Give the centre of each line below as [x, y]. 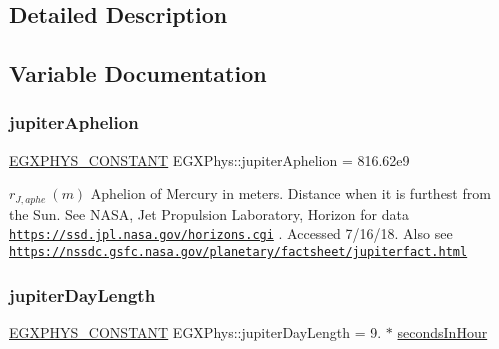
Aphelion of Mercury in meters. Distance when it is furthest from [290, 193]
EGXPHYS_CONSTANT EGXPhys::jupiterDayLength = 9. [195, 331]
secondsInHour [442, 331]
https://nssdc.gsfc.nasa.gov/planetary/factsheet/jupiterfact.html [238, 252]
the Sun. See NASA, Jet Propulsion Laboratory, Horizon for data [209, 213]
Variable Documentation [138, 73]
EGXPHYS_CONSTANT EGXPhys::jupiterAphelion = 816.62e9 [209, 159]
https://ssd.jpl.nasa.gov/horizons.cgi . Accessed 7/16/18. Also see [231, 233]
